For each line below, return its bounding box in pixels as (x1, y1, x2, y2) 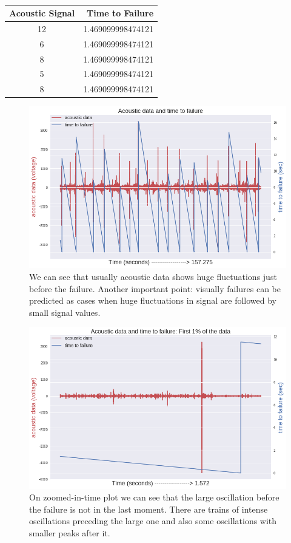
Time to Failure (87, 7, 154, 19)
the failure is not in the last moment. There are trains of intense (29, 502, 268, 515)
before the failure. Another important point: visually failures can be (29, 282, 281, 295)
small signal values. (29, 306, 101, 318)
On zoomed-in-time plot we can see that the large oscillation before (29, 491, 279, 504)
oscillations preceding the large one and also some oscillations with (29, 514, 277, 527)
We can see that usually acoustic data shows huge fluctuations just (29, 270, 277, 283)
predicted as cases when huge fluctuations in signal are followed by (29, 294, 277, 307)
